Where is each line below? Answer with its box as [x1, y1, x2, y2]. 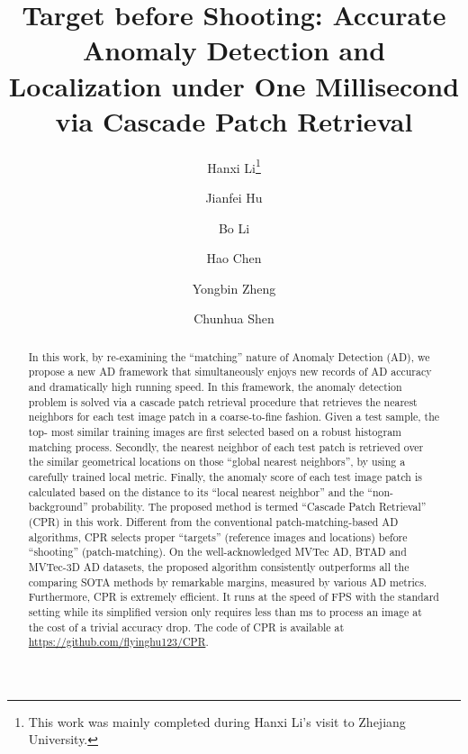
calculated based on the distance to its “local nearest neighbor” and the [28, 484, 364, 499]
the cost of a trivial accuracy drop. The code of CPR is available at [28, 619, 345, 634]
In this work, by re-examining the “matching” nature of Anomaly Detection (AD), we [28, 349, 430, 364]
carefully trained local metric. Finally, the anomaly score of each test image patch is [28, 468, 422, 484]
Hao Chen [206, 249, 262, 268]
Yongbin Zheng [192, 278, 276, 297]
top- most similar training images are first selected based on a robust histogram [28, 423, 402, 439]
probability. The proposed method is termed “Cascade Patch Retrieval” [91, 499, 427, 514]
